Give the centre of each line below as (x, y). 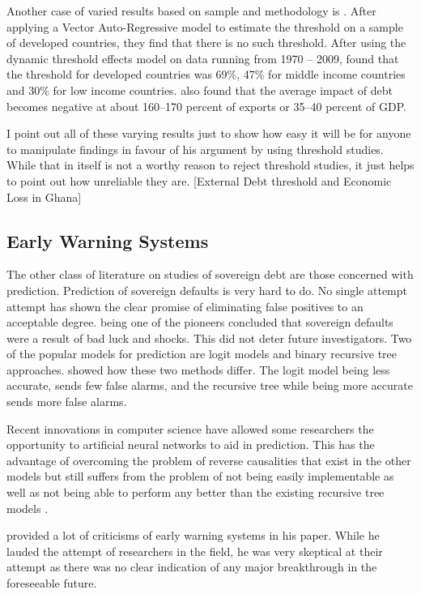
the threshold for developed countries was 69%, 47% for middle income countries (206, 74)
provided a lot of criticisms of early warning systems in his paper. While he (193, 535)
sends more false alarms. (67, 402)
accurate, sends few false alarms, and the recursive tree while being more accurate (210, 385)
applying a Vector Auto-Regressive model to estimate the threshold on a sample (205, 26)
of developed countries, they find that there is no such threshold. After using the (206, 43)
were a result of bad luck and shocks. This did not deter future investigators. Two (209, 338)
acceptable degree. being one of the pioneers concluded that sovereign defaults (200, 322)
